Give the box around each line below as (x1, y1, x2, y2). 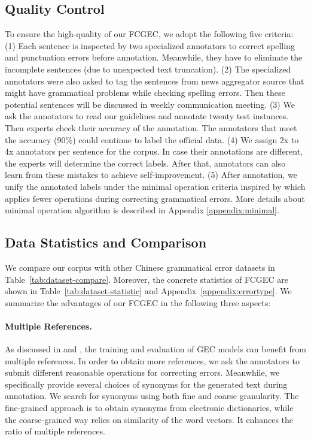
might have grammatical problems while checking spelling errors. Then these (5, 86, 285, 99)
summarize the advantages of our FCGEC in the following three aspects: (5, 296, 271, 309)
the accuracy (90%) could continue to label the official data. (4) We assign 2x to (5, 133, 299, 146)
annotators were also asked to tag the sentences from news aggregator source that (5, 74, 304, 87)
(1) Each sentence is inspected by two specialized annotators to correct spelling (5, 39, 295, 52)
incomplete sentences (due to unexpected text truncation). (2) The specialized (5, 62, 291, 75)
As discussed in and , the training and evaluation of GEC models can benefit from (5, 343, 307, 355)
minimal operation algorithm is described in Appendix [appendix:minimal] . (5, 204, 279, 216)
